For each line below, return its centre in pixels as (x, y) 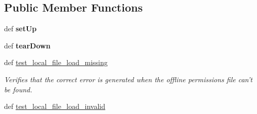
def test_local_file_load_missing (56, 62)
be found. (18, 89)
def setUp (20, 28)
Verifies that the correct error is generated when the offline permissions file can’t (128, 79)
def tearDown (27, 45)
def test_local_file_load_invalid (55, 106)
